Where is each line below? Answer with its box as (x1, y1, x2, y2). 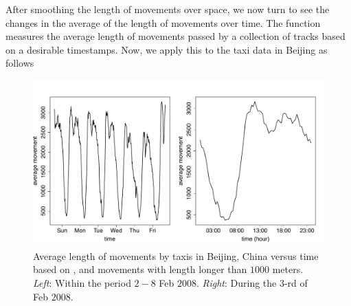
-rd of (284, 275, 308, 289)
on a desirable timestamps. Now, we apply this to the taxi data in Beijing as (5, 42, 328, 56)
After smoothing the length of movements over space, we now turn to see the (5, 2, 330, 16)
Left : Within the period (33, 275, 131, 289)
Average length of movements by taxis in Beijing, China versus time (33, 248, 319, 263)
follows (5, 56, 34, 70)
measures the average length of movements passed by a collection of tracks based (5, 29, 346, 43)
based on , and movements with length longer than (33, 262, 247, 276)
